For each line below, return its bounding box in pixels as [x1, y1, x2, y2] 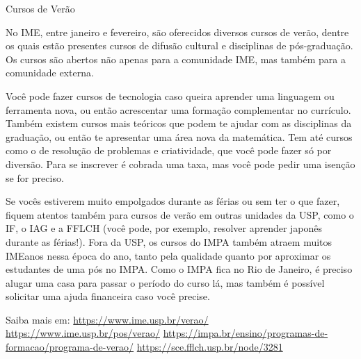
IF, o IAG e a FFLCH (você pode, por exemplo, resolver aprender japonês [6, 221, 323, 235]
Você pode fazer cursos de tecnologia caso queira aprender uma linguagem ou [6, 88, 335, 103]
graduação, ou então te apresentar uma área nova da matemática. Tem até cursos [6, 129, 353, 144]
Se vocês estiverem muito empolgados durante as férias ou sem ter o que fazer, [6, 194, 340, 208]
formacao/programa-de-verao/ [6, 340, 134, 354]
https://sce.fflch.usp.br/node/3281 [136, 340, 283, 354]
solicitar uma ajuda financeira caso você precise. [6, 289, 210, 303]
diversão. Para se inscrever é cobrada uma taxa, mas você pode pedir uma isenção [6, 156, 355, 171]
